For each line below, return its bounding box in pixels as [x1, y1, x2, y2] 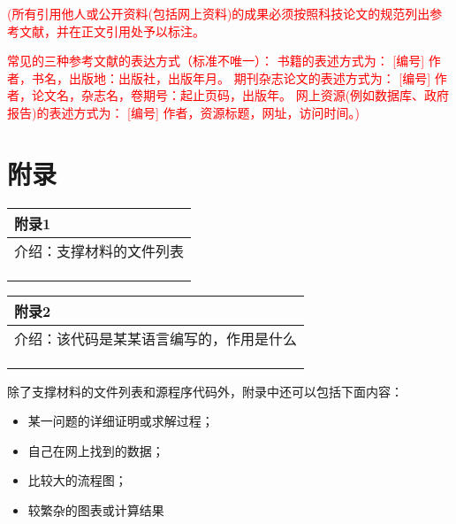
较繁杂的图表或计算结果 [27, 501, 164, 520]
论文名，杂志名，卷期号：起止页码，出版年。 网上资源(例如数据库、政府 [31, 86, 450, 104]
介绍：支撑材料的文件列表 [14, 240, 185, 261]
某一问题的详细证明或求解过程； [27, 412, 214, 430]
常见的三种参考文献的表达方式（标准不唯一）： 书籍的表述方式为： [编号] [7, 51, 425, 70]
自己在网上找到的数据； [27, 441, 164, 459]
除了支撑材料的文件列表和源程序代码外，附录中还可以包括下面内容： [7, 381, 403, 400]
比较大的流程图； [27, 471, 127, 489]
